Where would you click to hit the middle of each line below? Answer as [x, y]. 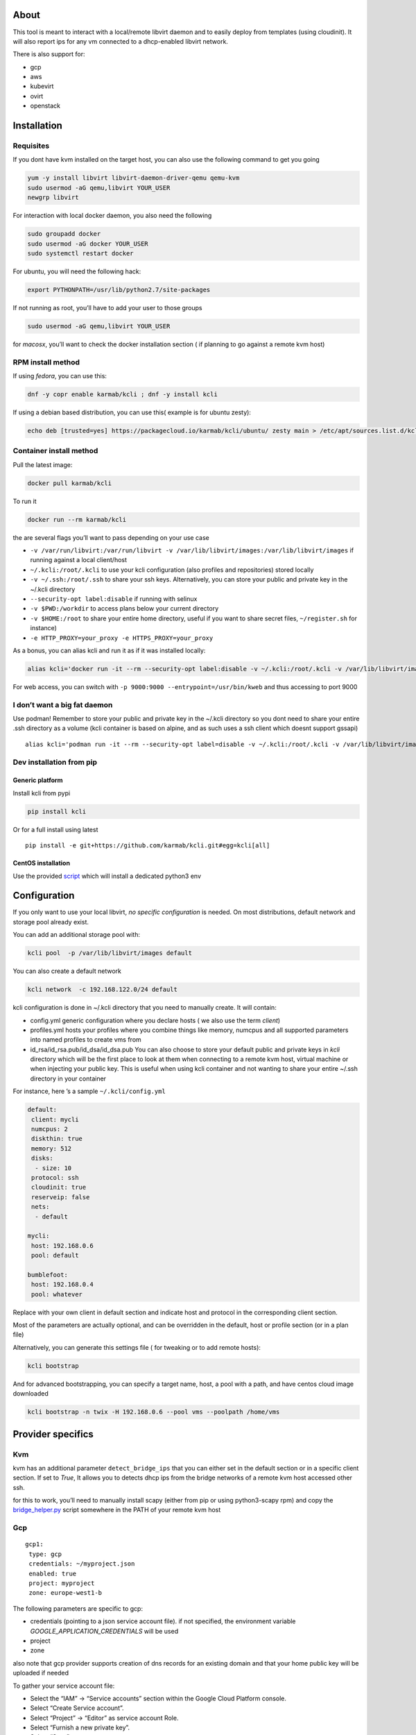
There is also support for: [49, 54]
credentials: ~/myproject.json [82, 1564]
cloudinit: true [59, 1187]
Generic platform [38, 780]
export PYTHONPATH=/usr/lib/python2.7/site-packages [119, 289]
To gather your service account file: [64, 1686]
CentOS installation [42, 863]
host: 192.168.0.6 [62, 1245]
